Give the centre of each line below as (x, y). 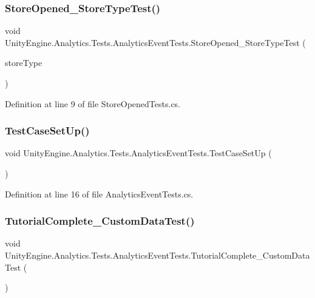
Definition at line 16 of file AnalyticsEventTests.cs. (99, 194)
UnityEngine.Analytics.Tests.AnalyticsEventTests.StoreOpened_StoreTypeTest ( (155, 42)
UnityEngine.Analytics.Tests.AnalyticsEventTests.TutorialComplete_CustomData (157, 255)
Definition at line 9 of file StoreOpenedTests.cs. (93, 103)
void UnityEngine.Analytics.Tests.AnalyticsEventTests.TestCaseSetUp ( (138, 153)
